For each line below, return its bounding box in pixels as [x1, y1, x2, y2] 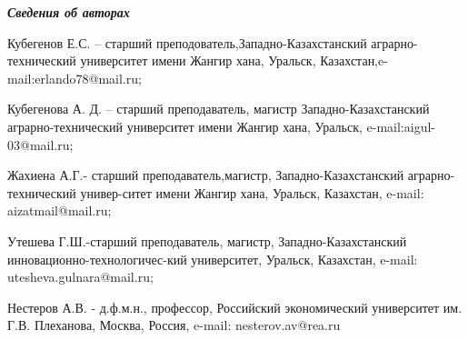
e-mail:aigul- [366, 116, 435, 135]
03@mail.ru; [7, 135, 74, 154]
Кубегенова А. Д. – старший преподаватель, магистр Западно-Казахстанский [7, 99, 430, 118]
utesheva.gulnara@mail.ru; [7, 267, 154, 286]
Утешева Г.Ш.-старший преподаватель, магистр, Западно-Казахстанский [7, 231, 407, 250]
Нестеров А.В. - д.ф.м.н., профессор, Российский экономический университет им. [7, 297, 463, 316]
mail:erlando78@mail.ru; [7, 68, 142, 87]
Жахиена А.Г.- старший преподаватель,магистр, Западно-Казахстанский [7, 165, 404, 185]
